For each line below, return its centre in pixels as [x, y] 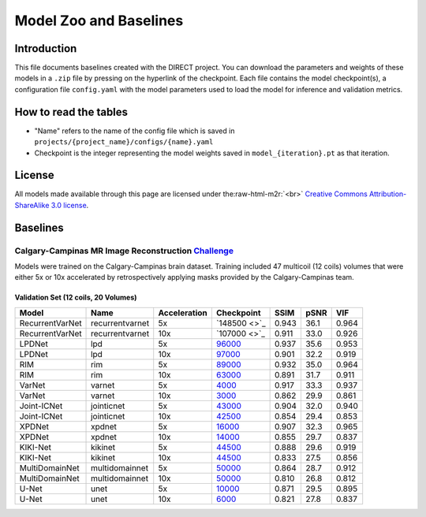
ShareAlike [32, 205]
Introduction [46, 48]
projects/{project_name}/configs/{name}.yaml [124, 142]
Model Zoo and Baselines [99, 20]
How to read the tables [71, 112]
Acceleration [183, 313]
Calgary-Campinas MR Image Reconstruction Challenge [124, 251]
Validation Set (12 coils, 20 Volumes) [76, 298]
